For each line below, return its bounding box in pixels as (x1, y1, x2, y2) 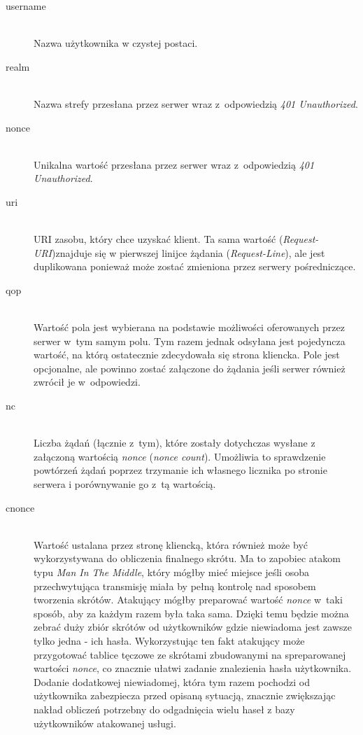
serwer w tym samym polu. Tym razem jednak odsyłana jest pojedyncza (34, 333, 346, 348)
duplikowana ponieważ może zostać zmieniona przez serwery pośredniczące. (34, 259, 356, 274)
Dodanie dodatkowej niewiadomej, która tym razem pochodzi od (34, 674, 311, 689)
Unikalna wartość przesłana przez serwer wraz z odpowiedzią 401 (34, 157, 315, 171)
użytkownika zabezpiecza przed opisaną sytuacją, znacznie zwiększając (34, 688, 336, 703)
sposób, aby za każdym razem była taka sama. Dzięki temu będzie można (34, 605, 349, 620)
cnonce (6, 500, 35, 514)
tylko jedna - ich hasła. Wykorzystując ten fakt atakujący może (34, 633, 305, 647)
